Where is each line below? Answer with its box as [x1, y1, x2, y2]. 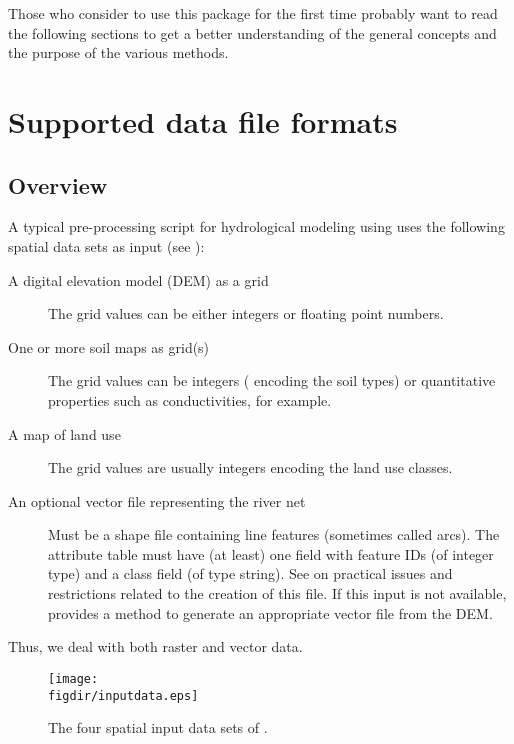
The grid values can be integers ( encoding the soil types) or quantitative [48, 370, 496, 391]
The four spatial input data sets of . [48, 717, 268, 738]
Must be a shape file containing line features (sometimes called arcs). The [48, 524, 500, 545]
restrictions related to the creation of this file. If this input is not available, [48, 583, 507, 604]
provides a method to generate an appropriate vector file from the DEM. [48, 602, 493, 623]
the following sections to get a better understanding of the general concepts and [8, 22, 497, 43]
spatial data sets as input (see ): [8, 235, 205, 256]
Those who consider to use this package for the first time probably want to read [8, 3, 498, 23]
